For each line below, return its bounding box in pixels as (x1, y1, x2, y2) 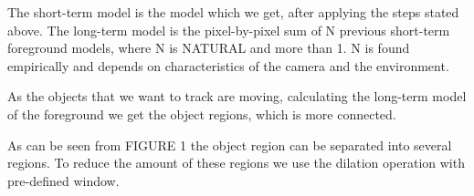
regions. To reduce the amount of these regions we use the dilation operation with (7, 153, 465, 172)
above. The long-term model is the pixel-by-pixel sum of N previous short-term (7, 20, 450, 39)
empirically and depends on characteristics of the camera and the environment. (7, 56, 449, 75)
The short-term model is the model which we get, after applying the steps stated (7, 3, 459, 21)
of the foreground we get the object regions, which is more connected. (7, 104, 396, 123)
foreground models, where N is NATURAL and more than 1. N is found (7, 38, 410, 57)
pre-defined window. (7, 170, 120, 190)
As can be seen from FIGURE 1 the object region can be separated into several (7, 135, 452, 154)
